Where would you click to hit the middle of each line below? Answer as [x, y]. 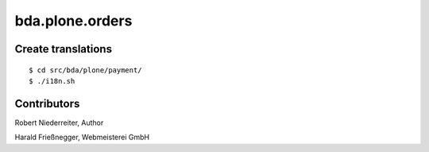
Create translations [64, 49]
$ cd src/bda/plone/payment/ [85, 70]
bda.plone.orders [73, 21]
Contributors [47, 103]
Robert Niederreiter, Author [59, 123]
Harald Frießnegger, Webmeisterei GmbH [82, 137]
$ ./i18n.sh [52, 81]
